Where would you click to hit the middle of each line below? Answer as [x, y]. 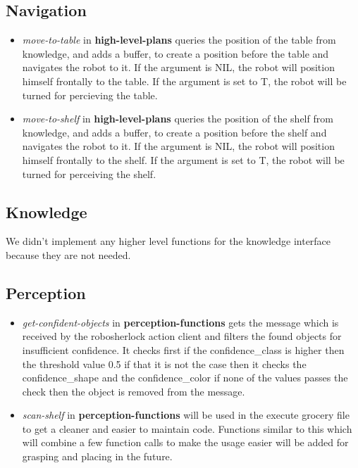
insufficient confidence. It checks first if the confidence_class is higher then [183, 349]
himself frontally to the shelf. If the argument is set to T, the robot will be [183, 159]
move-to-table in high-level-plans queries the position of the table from [179, 40]
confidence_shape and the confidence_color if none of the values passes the [185, 378]
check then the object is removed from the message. [134, 391]
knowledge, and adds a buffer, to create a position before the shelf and [174, 132]
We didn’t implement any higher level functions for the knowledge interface [168, 241]
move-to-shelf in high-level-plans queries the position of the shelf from [178, 119]
